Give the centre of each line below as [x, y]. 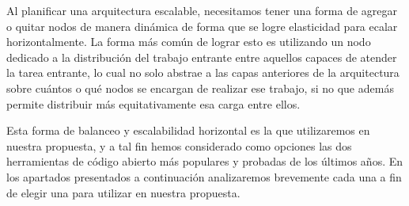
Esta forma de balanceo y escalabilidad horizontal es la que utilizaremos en [188, 130]
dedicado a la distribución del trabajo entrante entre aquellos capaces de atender [202, 57]
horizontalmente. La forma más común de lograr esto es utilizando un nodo [189, 42]
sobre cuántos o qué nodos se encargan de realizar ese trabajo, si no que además [200, 88]
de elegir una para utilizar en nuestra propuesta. [123, 192]
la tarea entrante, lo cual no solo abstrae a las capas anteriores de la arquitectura [203, 72]
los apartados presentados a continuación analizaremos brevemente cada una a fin [204, 176]
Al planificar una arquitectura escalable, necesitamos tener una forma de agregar [202, 10]
